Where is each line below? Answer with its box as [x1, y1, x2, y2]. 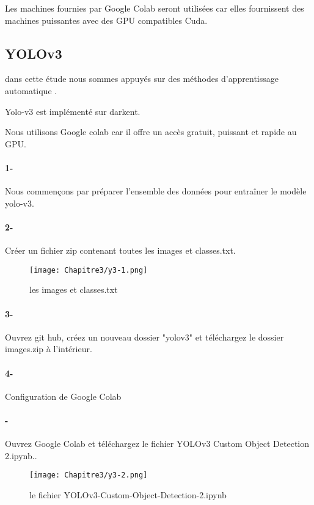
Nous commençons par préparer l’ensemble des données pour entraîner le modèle [5, 185, 307, 197]
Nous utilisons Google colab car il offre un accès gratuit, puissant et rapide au [5, 125, 297, 138]
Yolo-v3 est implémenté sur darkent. [5, 105, 141, 117]
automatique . [5, 84, 57, 97]
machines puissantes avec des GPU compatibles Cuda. [5, 13, 208, 26]
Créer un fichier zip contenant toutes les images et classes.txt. [5, 244, 236, 257]
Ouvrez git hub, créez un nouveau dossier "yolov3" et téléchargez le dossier [5, 330, 284, 343]
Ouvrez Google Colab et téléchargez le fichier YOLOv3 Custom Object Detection [5, 437, 310, 450]
